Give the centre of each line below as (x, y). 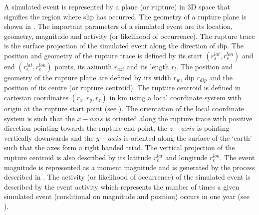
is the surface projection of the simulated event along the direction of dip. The (124, 46)
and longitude (186, 157)
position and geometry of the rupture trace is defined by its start (103, 55)
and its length (148, 66)
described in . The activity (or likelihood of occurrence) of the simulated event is (127, 177)
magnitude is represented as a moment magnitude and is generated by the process (129, 167)
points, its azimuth (83, 66)
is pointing (213, 128)
